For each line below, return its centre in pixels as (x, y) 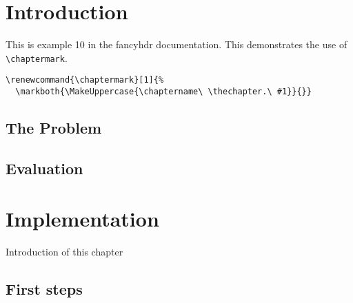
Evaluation (44, 168)
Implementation (82, 219)
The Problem (54, 128)
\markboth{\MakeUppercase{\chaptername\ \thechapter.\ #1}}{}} (163, 92)
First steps (44, 289)
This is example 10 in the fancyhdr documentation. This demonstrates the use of (176, 44)
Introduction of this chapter (64, 252)
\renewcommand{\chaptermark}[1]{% (85, 80)
